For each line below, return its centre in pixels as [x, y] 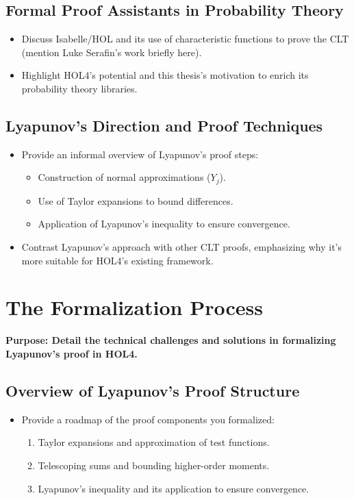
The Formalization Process [134, 307]
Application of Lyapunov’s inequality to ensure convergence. [164, 224]
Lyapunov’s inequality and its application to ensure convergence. [174, 488]
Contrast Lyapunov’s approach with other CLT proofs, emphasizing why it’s [182, 247]
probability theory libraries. [79, 88]
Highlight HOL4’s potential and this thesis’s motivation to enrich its [165, 75]
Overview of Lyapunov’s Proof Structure [153, 390]
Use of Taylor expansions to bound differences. [136, 200]
